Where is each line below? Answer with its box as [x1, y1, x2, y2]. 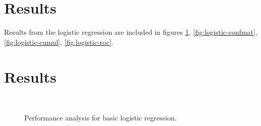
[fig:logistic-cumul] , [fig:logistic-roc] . [4, 36, 114, 47]
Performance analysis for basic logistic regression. [24, 112, 177, 123]
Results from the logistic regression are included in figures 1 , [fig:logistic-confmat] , [4, 27, 257, 37]
